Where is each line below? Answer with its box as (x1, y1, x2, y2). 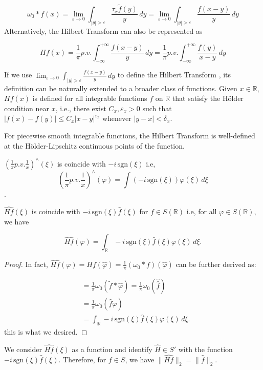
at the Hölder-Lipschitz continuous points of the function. (4, 140, 185, 151)
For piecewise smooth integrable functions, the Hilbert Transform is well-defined (4, 130, 255, 140)
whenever (102, 113, 131, 124)
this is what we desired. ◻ (4, 326, 87, 337)
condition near (4, 102, 49, 113)
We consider (4, 344, 42, 355)
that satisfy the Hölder (172, 93, 244, 104)
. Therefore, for (58, 354, 106, 364)
